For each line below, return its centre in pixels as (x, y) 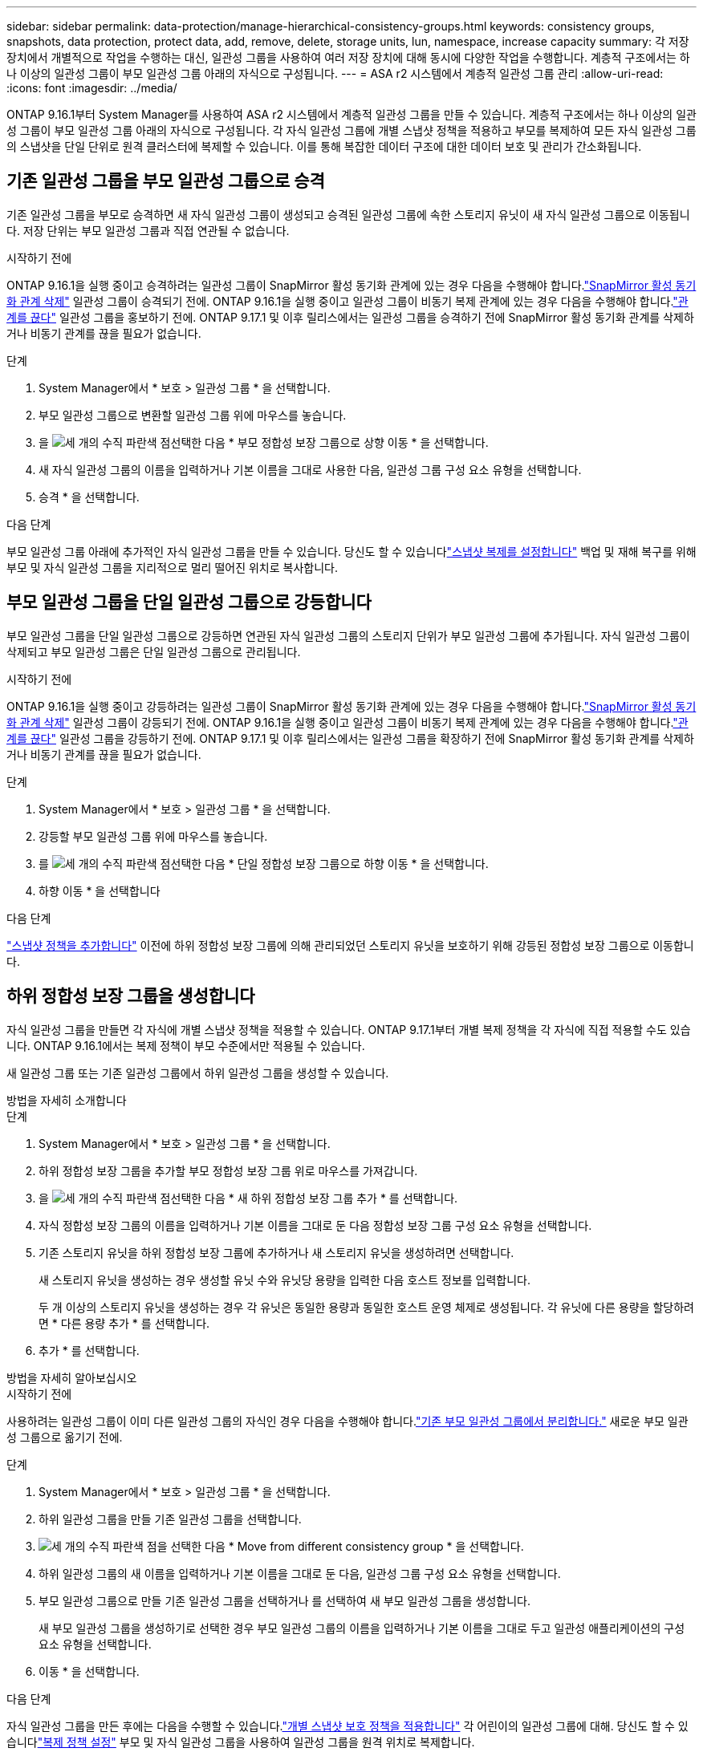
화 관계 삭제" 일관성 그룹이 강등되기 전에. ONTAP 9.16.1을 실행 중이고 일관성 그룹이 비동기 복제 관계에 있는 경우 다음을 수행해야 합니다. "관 (347, 722)
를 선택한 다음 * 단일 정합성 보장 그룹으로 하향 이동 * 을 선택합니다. (264, 863)
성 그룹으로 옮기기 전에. (65, 1437)
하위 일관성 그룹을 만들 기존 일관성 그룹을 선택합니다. (170, 1519)
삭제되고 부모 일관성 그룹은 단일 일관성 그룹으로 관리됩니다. (154, 651)
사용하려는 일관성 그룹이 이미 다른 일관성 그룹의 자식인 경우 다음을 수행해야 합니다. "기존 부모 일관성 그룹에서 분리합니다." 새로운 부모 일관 (347, 1421)
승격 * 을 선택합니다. (89, 497)
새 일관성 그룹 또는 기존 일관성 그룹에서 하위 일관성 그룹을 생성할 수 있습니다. (198, 1073)
